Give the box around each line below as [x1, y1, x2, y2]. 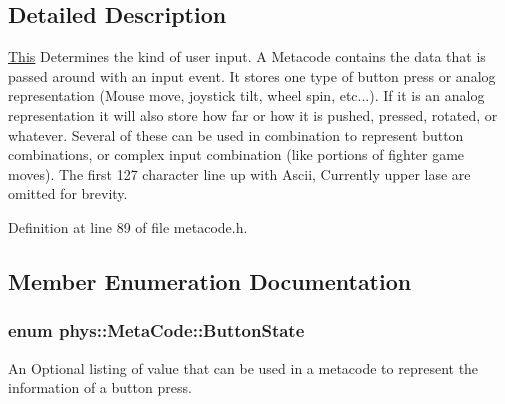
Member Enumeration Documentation [8, 265, 412, 296]
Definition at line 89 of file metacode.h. [8, 216, 248, 237]
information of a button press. [8, 377, 192, 398]
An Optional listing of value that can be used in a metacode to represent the [8, 357, 479, 378]
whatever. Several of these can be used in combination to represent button [8, 124, 464, 145]
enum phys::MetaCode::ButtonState [8, 318, 305, 343]
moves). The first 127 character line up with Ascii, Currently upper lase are [8, 163, 471, 184]
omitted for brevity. [8, 183, 128, 204]
